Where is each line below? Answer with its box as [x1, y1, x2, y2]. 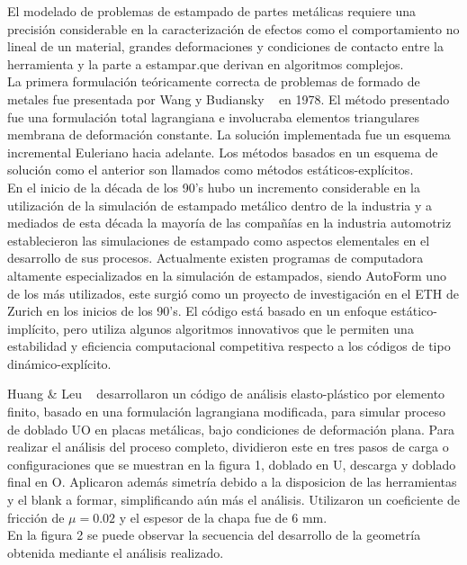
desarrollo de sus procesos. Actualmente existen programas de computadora [7, 248, 424, 267]
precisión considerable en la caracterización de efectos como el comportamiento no [7, 19, 460, 38]
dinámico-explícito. [7, 354, 112, 372]
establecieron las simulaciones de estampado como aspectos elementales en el [7, 230, 430, 249]
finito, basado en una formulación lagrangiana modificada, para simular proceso [7, 402, 445, 421]
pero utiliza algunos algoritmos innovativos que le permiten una [63, 318, 414, 337]
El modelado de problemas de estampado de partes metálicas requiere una [7, 2, 417, 20]
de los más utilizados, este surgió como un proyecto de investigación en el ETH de [7, 283, 459, 302]
